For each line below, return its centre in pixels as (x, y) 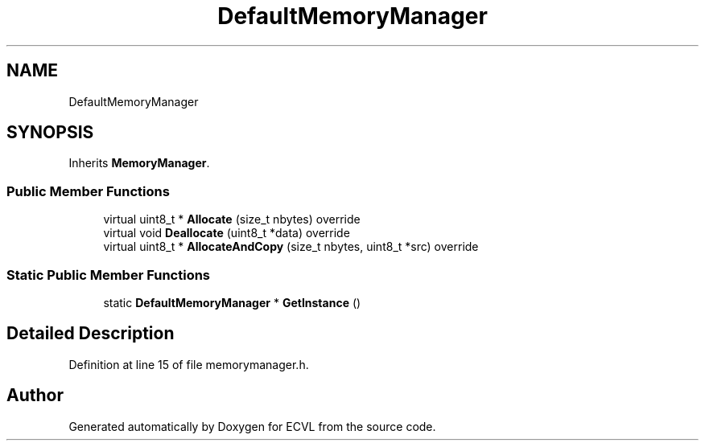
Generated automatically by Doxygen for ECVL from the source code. (252, 426)
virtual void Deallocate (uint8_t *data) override (227, 233)
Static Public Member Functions (109, 275)
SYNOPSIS (50, 133)
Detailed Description (91, 334)
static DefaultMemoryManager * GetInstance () (232, 302)
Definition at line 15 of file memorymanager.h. (189, 364)
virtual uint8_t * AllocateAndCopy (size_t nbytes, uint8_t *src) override (291, 247)
